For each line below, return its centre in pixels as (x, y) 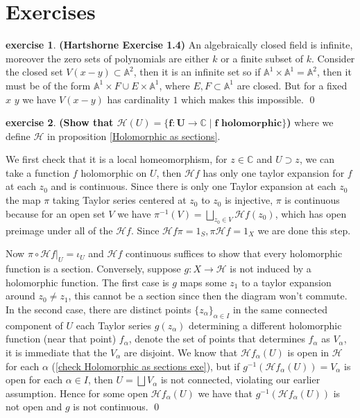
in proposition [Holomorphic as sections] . (134, 136)
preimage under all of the (59, 230)
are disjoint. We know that (181, 352)
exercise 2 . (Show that (60, 122)
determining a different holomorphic (265, 325)
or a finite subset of (262, 58)
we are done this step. (304, 230)
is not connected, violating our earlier (240, 380)
